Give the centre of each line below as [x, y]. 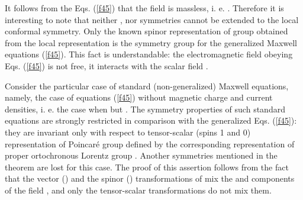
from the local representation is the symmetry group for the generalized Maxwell [151, 42]
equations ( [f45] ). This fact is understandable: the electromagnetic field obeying [149, 54]
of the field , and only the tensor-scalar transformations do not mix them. [138, 190]
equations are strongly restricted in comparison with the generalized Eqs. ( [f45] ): [151, 120]
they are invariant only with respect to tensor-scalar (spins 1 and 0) [128, 132]
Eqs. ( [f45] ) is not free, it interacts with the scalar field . [107, 65]
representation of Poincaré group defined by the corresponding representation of [150, 143]
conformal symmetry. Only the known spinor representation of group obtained [146, 31]
